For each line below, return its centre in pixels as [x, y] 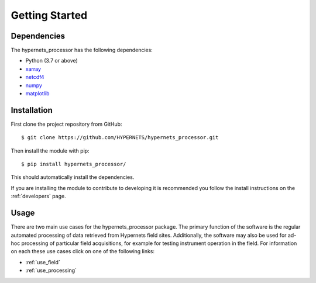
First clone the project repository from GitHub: [66, 124]
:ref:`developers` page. [39, 196]
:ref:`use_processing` [51, 270]
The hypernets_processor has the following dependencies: [82, 50]
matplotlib [37, 94]
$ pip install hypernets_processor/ [74, 164]
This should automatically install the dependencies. [73, 177]
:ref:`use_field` [43, 262]
